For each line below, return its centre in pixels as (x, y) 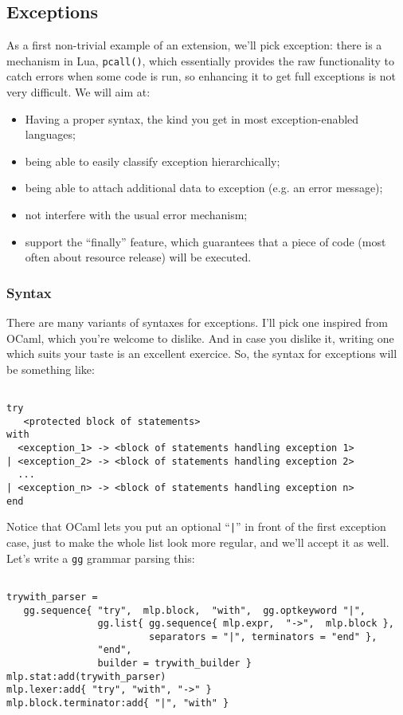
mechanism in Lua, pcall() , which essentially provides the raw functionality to (201, 60)
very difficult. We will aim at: (78, 92)
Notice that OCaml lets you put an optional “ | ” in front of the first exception (196, 526)
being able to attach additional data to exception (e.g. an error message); (204, 188)
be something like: (51, 369)
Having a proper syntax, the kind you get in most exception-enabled (192, 118)
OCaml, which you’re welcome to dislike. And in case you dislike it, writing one (200, 338)
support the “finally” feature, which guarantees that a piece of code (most (205, 241)
